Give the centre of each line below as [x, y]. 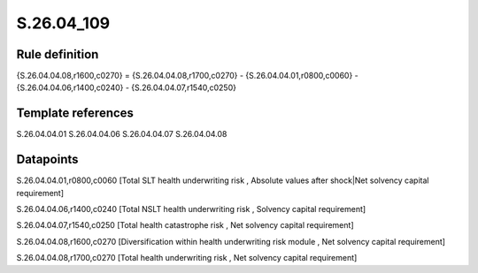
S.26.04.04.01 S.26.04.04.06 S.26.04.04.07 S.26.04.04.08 [122, 134]
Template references [75, 114]
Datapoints [47, 159]
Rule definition [58, 54]
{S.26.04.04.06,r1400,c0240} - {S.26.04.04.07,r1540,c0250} [126, 87]
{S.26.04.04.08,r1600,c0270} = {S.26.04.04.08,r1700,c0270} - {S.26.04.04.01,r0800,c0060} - [187, 76]
